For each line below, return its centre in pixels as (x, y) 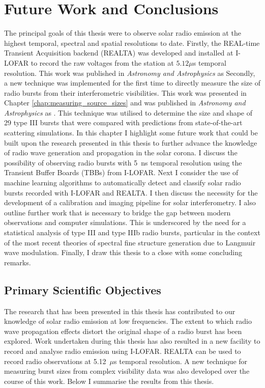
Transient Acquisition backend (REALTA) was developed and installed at (119, 53)
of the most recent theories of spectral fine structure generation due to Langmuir (130, 242)
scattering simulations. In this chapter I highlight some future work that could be (131, 133)
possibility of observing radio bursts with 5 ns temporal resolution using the (123, 162)
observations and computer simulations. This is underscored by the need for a (125, 222)
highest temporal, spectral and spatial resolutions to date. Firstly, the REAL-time (132, 43)
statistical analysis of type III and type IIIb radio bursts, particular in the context (132, 232)
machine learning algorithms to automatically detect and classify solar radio (123, 183)
